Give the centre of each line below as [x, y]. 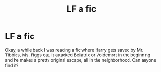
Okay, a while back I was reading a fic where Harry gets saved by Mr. [74, 50]
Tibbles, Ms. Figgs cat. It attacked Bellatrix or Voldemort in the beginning [78, 55]
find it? [12, 65]
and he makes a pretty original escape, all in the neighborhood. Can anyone [81, 60]
